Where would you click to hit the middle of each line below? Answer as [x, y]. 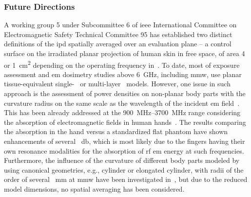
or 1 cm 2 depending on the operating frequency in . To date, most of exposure [122, 64]
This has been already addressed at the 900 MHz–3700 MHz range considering [122, 112]
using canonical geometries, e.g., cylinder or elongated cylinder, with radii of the [124, 169]
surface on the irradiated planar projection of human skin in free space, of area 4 [125, 53]
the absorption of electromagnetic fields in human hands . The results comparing [125, 122]
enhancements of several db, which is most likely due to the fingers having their [125, 141]
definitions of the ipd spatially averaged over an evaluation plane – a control [118, 44]
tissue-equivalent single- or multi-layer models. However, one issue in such [117, 84]
